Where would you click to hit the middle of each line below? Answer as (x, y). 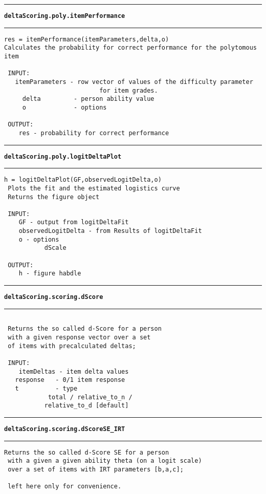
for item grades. (129, 90)
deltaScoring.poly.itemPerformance (65, 16)
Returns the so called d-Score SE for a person (87, 452)
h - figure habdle (50, 274)
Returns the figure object (54, 197)
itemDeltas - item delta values (74, 371)
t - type (46, 388)
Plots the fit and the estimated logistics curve (94, 188)
